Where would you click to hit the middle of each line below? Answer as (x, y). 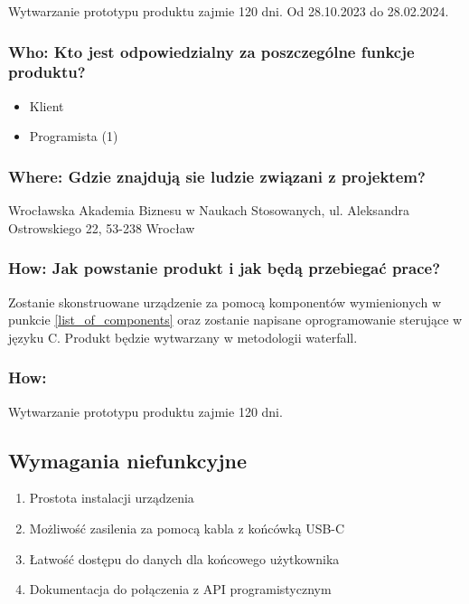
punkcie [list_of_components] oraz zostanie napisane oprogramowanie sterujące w (235, 320)
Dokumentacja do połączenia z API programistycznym (180, 589)
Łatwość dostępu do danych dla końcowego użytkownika (184, 558)
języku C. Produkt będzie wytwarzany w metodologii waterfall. (183, 337)
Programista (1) (74, 136)
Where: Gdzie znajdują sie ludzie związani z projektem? (217, 176)
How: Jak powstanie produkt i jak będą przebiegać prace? (225, 268)
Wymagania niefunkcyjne (128, 460)
